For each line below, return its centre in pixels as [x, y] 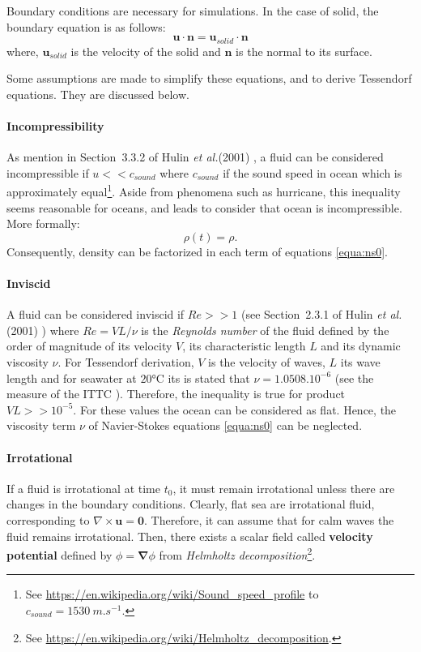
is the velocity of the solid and [146, 51]
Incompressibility [55, 126]
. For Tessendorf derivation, [126, 362]
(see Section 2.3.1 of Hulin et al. [321, 314]
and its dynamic [361, 346]
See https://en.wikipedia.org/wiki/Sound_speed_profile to [172, 594]
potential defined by [60, 554]
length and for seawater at [72, 377]
